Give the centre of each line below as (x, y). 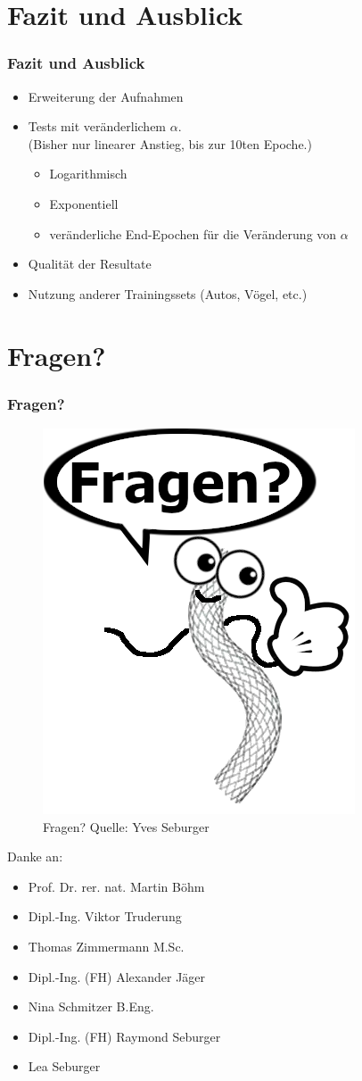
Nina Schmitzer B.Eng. (91, 1006)
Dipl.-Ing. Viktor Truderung (105, 916)
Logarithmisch (88, 174)
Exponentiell (84, 203)
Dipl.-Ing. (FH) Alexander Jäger (117, 976)
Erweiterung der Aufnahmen (106, 96)
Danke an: (35, 856)
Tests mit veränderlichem (97, 126)
